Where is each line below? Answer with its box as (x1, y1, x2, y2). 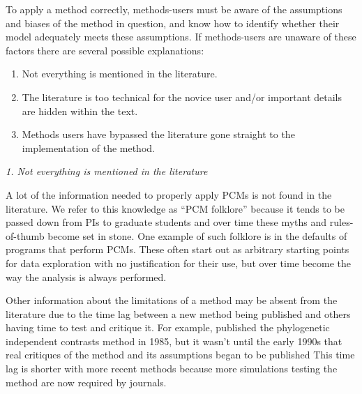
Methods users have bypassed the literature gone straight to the (22, 127, 295, 142)
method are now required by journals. (6, 374, 167, 389)
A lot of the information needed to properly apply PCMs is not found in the (6, 187, 332, 202)
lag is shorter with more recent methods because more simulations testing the (6, 361, 338, 376)
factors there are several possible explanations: (6, 43, 204, 57)
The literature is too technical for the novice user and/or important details (22, 89, 342, 104)
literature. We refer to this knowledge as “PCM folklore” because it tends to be (6, 201, 345, 215)
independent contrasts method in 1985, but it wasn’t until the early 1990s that (6, 333, 342, 348)
